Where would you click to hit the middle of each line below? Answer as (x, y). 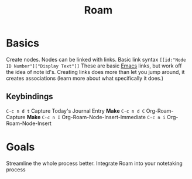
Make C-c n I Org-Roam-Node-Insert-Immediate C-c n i (96, 117)
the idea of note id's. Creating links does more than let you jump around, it (95, 72)
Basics (23, 43)
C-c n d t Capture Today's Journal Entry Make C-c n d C (76, 111)
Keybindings (30, 97)
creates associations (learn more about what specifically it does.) (85, 78)
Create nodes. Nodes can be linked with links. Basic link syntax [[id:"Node (96, 59)
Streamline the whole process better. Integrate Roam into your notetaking (94, 163)
